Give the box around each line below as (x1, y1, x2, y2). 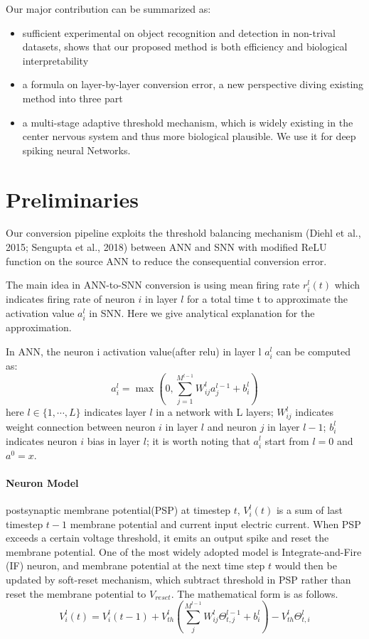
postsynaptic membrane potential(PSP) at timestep (6, 503, 231, 517)
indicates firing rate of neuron (6, 291, 135, 306)
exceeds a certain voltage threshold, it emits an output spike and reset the (6, 530, 329, 545)
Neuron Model (6, 475, 79, 490)
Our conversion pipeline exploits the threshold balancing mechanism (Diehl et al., (6, 225, 361, 240)
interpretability (22, 53, 89, 68)
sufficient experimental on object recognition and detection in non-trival (22, 25, 336, 40)
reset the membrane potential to (6, 586, 146, 601)
